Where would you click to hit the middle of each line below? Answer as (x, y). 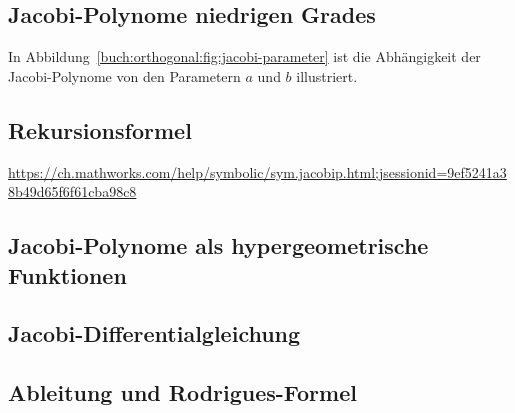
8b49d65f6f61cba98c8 (72, 191)
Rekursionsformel (100, 129)
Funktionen (67, 274)
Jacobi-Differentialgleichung (154, 333)
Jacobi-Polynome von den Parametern (124, 75)
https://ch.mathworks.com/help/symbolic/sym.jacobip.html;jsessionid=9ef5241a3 (257, 171)
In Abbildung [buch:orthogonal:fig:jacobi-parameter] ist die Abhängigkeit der (244, 56)
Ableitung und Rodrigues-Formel (182, 392)
